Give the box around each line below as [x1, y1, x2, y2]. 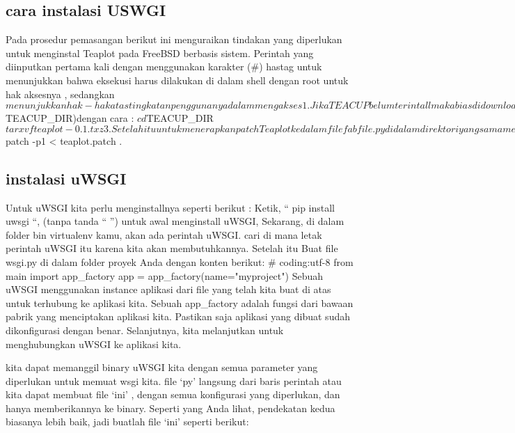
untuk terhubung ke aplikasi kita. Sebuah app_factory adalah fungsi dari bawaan [6, 295, 354, 310]
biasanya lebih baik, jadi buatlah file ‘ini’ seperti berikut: [6, 414, 249, 429]
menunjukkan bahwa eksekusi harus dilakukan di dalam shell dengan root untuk [6, 72, 349, 87]
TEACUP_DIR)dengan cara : [6, 111, 134, 125]
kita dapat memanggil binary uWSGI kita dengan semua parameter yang [6, 360, 318, 375]
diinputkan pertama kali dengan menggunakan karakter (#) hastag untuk [6, 59, 322, 74]
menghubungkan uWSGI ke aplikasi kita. [6, 336, 182, 351]
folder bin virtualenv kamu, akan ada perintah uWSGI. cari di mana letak [6, 227, 322, 242]
